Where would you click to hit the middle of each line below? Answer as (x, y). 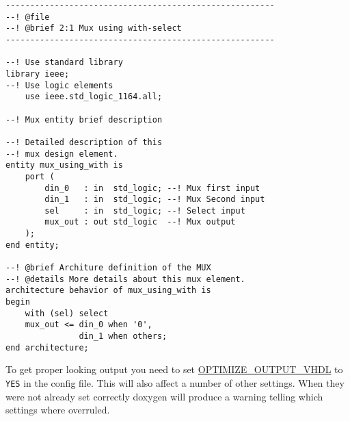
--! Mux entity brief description (84, 119)
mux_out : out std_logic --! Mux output (140, 222)
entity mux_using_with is (64, 165)
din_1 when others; (123, 336)
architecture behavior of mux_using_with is (108, 291)
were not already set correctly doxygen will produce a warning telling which (164, 396)
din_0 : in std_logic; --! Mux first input (152, 188)
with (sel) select (67, 313)
